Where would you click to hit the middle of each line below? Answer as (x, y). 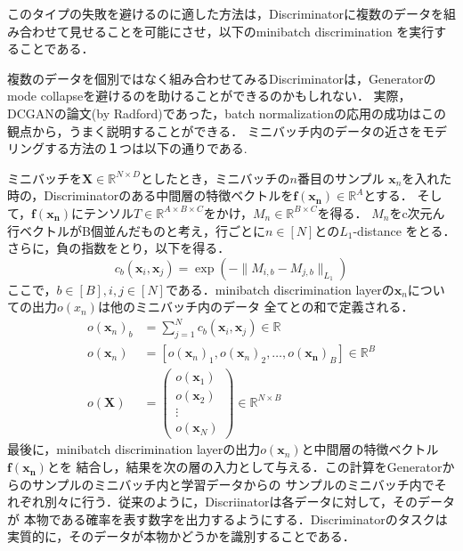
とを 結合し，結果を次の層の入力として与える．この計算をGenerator (244, 467)
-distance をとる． (404, 230)
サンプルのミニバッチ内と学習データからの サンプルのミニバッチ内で (233, 484)
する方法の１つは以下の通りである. (146, 148)
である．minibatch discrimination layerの (280, 289)
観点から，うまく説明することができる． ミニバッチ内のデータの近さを (215, 130)
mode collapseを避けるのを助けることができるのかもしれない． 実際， (209, 96)
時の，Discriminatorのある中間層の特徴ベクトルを (150, 195)
